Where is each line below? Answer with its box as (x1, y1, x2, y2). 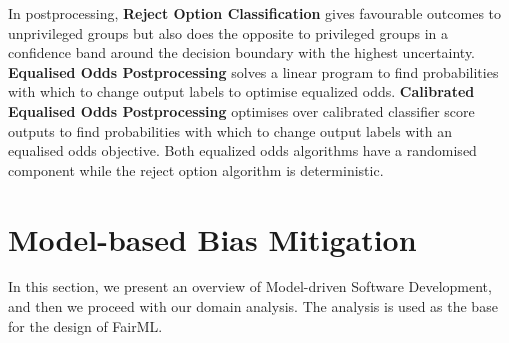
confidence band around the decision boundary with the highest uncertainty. (8, 42, 476, 63)
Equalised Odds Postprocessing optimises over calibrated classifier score (8, 100, 475, 121)
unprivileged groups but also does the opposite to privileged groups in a (8, 22, 449, 43)
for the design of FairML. (8, 315, 163, 336)
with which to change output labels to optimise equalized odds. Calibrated (8, 81, 475, 102)
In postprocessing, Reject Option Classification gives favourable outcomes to (8, 3, 502, 23)
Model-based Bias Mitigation (8, 218, 417, 259)
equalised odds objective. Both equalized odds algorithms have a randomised (8, 140, 477, 161)
